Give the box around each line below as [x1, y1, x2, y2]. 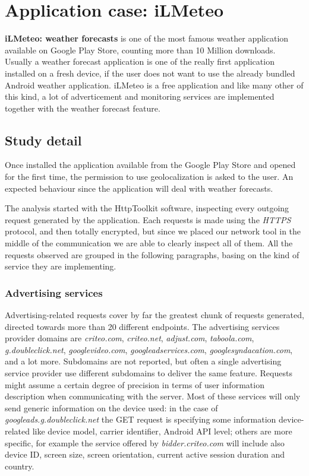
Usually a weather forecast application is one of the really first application [5, 55, 275, 68]
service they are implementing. [5, 260, 116, 272]
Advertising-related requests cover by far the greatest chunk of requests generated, [5, 309, 304, 321]
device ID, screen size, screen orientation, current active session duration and [5, 448, 285, 461]
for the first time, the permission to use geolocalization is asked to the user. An [5, 170, 294, 183]
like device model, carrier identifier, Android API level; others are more [32, 424, 292, 437]
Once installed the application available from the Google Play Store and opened [5, 158, 296, 171]
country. [5, 459, 34, 472]
